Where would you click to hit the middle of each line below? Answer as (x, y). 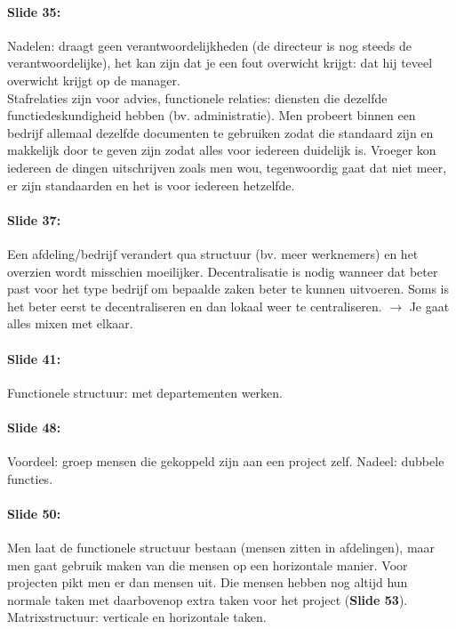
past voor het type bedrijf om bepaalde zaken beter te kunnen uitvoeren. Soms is (228, 289)
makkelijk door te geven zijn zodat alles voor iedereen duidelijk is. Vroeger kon (222, 150)
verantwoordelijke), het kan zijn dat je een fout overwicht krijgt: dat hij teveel (220, 63)
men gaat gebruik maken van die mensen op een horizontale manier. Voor (208, 564)
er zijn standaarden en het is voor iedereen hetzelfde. (151, 185)
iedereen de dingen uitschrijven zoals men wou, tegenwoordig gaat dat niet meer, (227, 167)
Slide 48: (34, 427)
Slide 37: (34, 219)
